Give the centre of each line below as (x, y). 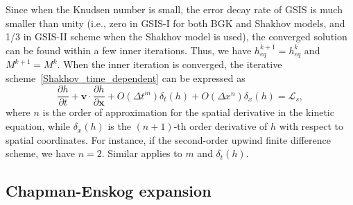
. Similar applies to (142, 153)
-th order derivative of (221, 126)
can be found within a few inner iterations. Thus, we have (129, 50)
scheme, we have (40, 153)
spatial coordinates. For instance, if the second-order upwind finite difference (168, 139)
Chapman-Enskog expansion (109, 191)
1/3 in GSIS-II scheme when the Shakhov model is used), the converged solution (176, 36)
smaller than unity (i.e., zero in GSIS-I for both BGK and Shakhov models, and (175, 23)
